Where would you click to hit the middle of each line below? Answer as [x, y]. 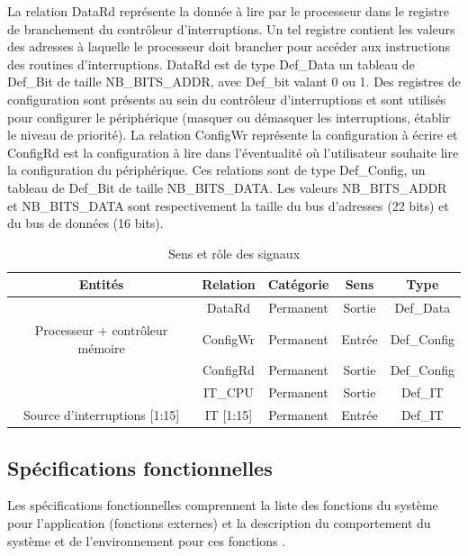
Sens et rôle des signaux [234, 253]
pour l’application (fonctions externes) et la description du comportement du [219, 523]
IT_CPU [228, 392]
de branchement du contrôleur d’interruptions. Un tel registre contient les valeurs [231, 28]
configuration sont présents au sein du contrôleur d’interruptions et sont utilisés [227, 99]
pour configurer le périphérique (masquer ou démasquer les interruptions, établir [229, 117]
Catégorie [298, 284]
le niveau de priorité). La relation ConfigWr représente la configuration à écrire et [233, 135]
